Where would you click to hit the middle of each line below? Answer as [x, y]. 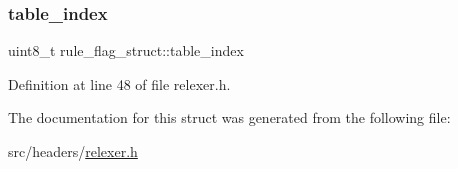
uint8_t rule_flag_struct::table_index [126, 50]
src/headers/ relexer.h [73, 151]
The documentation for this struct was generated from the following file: [229, 117]
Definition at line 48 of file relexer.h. [119, 83]
